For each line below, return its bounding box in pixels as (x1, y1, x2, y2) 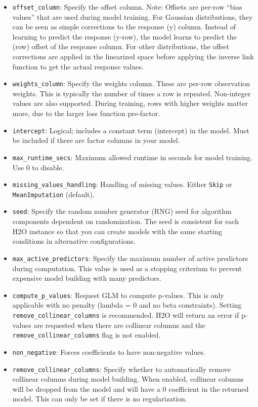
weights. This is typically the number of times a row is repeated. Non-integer (12, 88, 251, 98)
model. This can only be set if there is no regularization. (12, 393, 187, 404)
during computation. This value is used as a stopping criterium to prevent (12, 263, 242, 273)
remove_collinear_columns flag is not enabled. (12, 329, 161, 340)
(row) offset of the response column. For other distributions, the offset (12, 41, 230, 52)
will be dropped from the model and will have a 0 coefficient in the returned (12, 383, 249, 394)
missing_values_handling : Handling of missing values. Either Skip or (12, 179, 232, 190)
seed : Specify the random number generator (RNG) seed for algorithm (12, 206, 232, 216)
